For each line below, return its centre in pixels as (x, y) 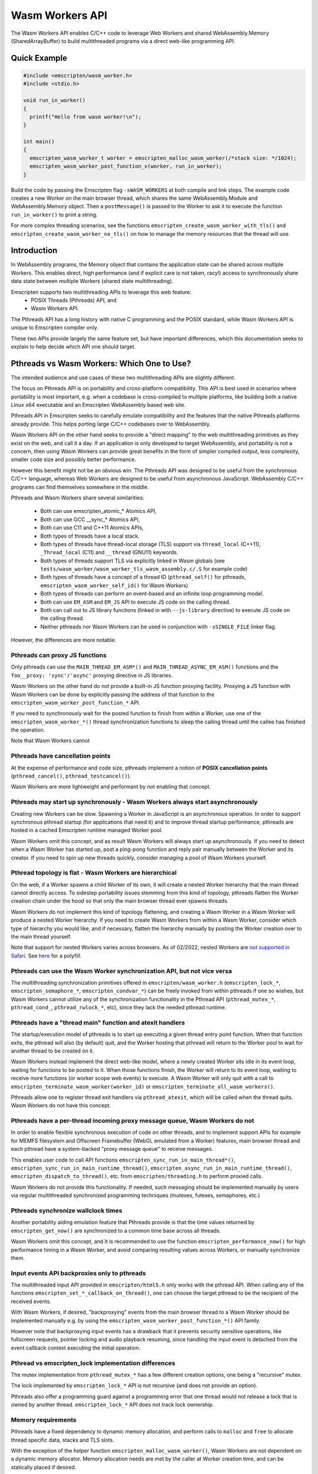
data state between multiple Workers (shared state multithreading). (92, 281)
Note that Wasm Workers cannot (50, 741)
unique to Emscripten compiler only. (54, 328)
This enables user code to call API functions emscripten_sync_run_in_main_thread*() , (123, 1160)
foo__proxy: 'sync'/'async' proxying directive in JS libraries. (92, 675)
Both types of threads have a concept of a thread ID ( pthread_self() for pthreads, (143, 577)
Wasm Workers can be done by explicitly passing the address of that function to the (113, 694)
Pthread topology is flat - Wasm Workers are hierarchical (94, 873)
